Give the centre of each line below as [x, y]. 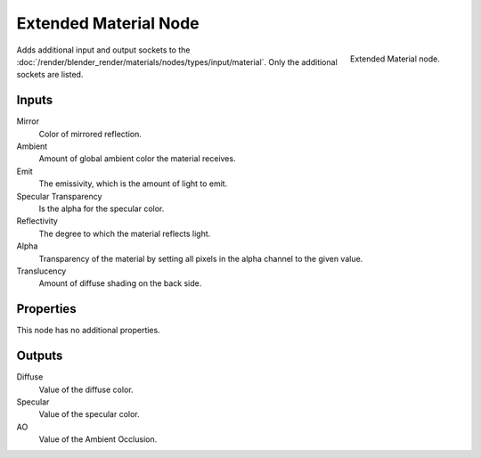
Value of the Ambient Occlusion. [98, 439]
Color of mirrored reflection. [90, 134]
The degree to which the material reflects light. [125, 233]
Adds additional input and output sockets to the [103, 50]
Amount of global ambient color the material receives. [137, 159]
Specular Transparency [59, 196]
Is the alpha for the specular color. [102, 209]
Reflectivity [37, 221]
